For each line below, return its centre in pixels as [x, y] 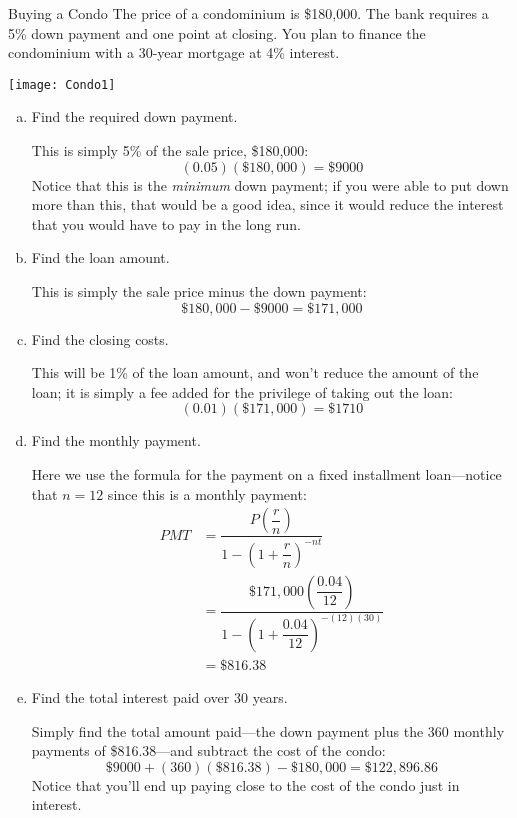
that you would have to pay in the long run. [166, 223]
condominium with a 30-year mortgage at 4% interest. [174, 52]
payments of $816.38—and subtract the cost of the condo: [208, 750]
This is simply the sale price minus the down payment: [199, 291]
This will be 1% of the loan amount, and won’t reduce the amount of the [255, 372]
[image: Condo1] [62, 84]
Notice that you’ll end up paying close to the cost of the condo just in [245, 784]
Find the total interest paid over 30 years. [159, 696]
